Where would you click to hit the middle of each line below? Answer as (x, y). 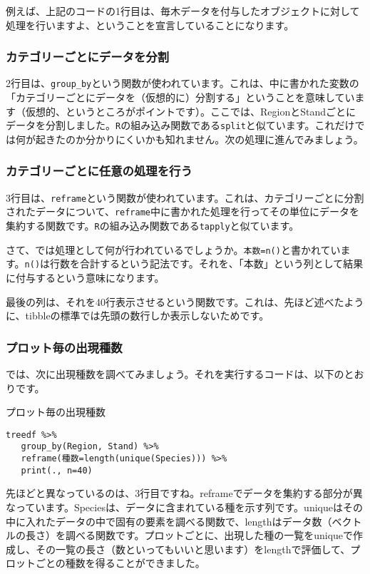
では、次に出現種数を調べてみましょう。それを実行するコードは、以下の (175, 374)
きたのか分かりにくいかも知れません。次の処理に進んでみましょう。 (204, 139)
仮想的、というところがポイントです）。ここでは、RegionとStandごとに (190, 111)
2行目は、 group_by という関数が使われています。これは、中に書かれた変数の (183, 83)
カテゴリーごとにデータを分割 (88, 57)
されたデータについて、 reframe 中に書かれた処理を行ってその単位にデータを (183, 211)
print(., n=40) (57, 470)
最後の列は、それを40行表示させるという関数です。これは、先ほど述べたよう (185, 301)
